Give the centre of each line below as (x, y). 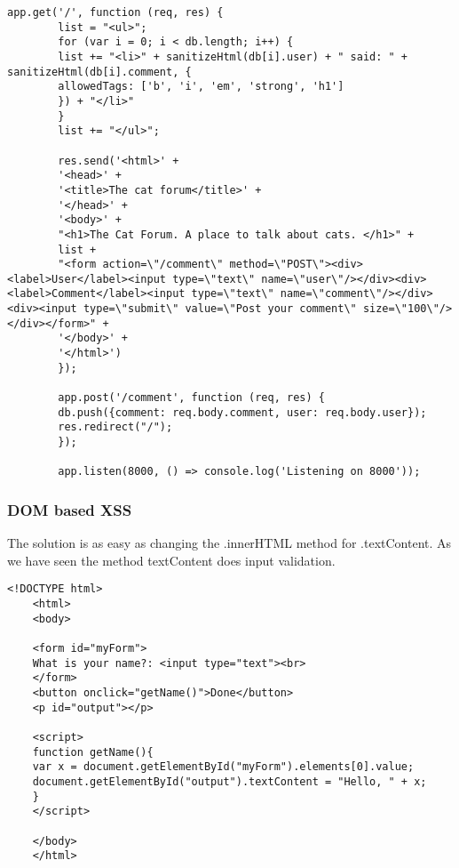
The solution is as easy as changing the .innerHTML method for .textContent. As (229, 543)
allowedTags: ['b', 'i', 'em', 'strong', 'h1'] (201, 87)
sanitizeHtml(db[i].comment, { (99, 72)
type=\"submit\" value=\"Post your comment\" (220, 309)
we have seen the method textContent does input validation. (171, 560)
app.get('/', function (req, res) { (115, 12)
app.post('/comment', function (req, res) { (191, 398)
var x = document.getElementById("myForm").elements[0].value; (223, 767)
